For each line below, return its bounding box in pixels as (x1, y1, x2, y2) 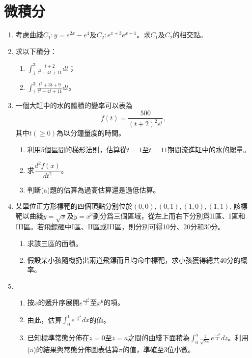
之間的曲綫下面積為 (128, 332, 190, 343)
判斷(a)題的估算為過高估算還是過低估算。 (27, 184, 160, 194)
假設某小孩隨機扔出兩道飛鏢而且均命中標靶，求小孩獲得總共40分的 (27, 254, 241, 265)
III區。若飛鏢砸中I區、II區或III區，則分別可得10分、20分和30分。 (15, 221, 225, 232)
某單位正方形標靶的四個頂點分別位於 (15, 201, 133, 211)
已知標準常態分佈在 (27, 332, 89, 343)
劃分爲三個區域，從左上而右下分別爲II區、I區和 (93, 210, 245, 220)
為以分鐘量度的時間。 (56, 128, 125, 138)
